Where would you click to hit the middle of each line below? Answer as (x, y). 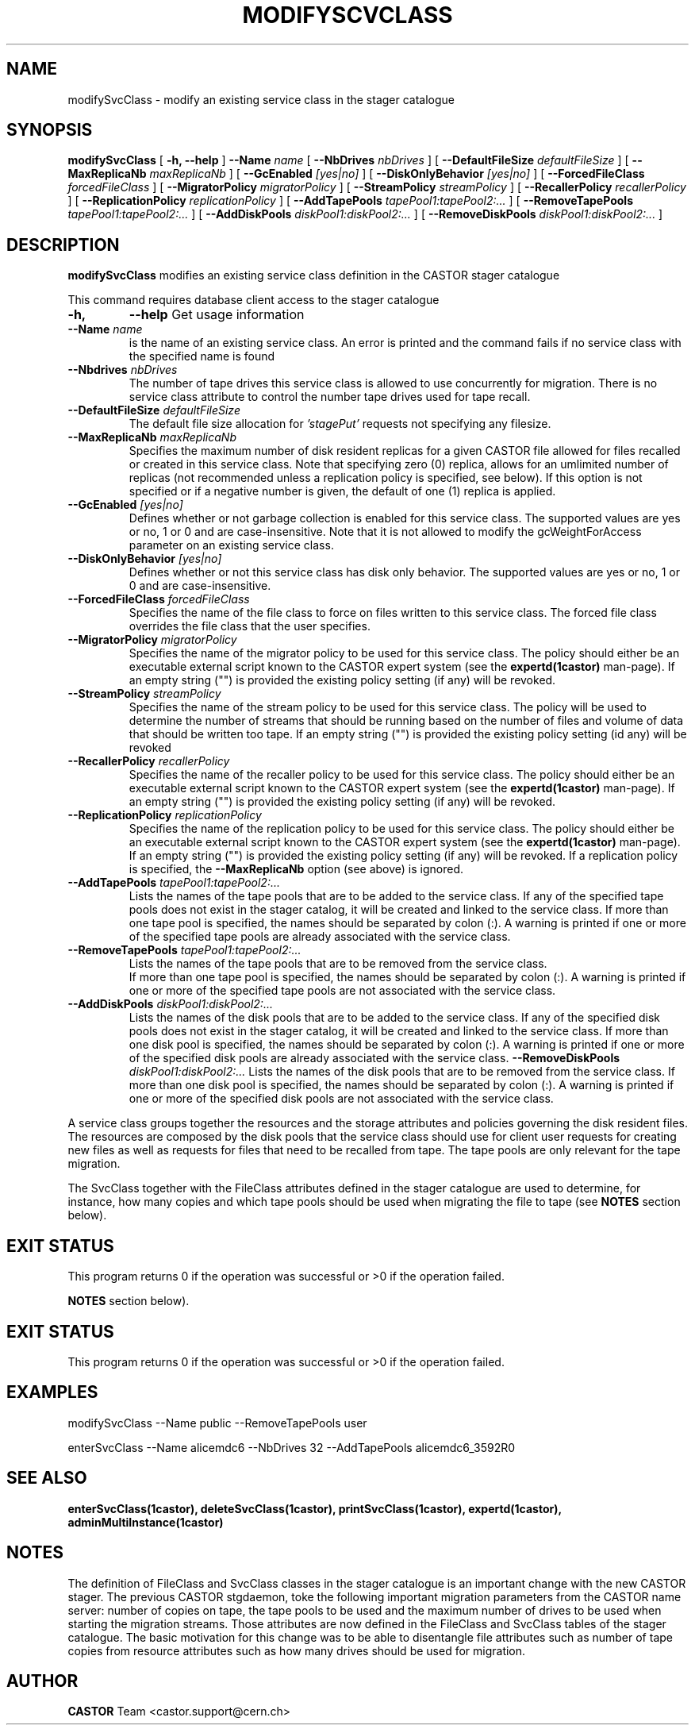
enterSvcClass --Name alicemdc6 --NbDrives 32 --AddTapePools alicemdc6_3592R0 (292, 1447)
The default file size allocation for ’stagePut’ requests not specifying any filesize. (340, 424)
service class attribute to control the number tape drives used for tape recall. (330, 397)
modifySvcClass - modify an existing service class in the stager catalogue (261, 99)
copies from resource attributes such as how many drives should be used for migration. (297, 1650)
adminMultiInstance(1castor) (146, 1522)
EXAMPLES (52, 1392)
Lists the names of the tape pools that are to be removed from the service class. (338, 964)
